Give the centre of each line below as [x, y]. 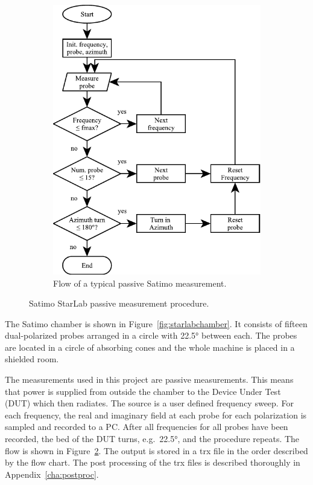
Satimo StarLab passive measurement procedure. [119, 303]
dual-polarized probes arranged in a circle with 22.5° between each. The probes [151, 335]
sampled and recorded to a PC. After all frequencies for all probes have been [147, 427]
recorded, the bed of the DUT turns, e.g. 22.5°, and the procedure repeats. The [152, 439]
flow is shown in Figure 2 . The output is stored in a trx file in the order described [156, 450]
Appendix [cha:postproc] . [52, 474]
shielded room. [32, 359]
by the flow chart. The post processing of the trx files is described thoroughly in [153, 462]
